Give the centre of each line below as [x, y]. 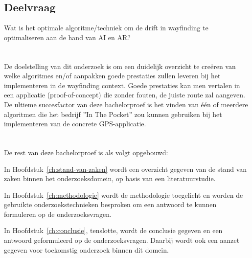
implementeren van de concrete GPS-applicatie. [75, 124]
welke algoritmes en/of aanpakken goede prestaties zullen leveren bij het [112, 76]
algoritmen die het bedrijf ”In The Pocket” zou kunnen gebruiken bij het [113, 114]
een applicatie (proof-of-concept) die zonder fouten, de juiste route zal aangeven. [125, 95]
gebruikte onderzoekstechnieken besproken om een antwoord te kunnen [110, 204]
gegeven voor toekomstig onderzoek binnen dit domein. [86, 249]
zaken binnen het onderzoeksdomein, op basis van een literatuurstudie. [110, 178]
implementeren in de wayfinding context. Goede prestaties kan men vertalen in [122, 85]
